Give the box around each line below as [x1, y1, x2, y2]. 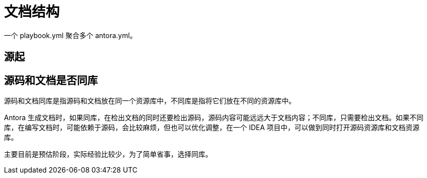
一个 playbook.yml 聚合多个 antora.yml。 [4, 31, 137, 40]
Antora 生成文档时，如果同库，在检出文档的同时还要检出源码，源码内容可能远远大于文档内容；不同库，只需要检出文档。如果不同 [4, 113, 424, 122]
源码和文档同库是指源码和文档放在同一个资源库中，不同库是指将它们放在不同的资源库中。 [4, 96, 296, 105]
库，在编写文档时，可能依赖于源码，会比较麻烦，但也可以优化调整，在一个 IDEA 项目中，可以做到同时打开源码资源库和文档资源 [4, 123, 420, 132]
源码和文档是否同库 [4, 74, 98, 87]
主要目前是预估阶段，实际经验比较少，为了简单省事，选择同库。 [4, 150, 212, 159]
